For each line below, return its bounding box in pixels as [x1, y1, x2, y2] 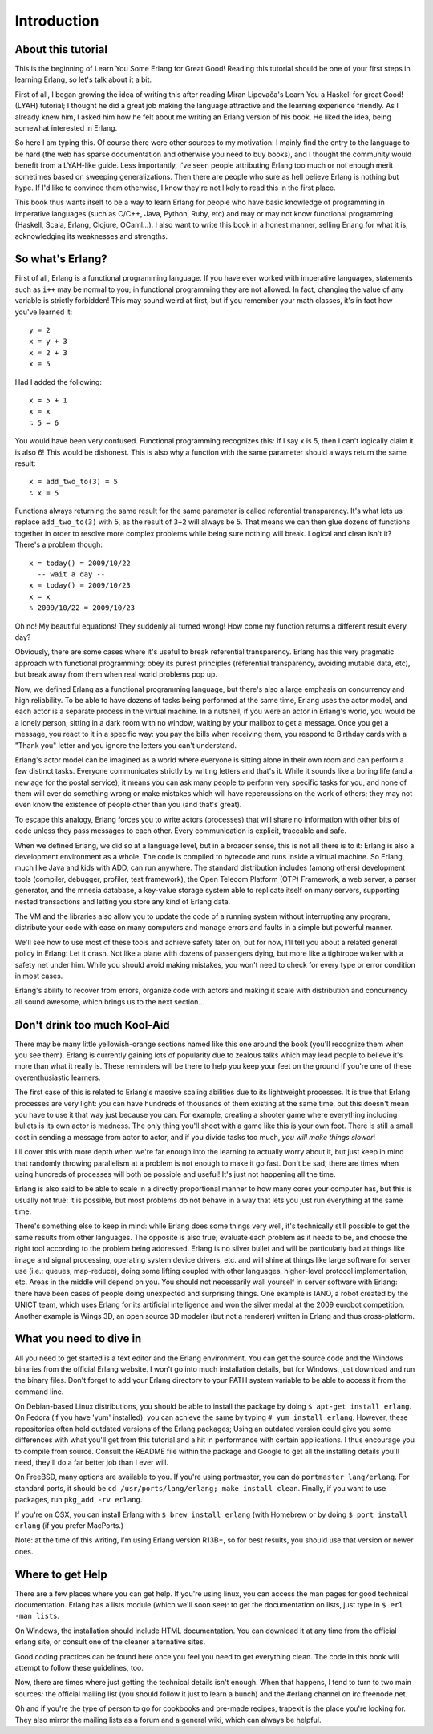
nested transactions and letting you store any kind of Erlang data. [14, 896, 231, 906]
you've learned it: [14, 307, 73, 317]
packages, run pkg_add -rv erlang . [14, 1495, 143, 1505]
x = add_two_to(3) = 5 [29, 477, 119, 487]
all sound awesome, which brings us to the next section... [14, 996, 204, 1006]
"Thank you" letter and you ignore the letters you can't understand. [14, 740, 237, 750]
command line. [14, 1387, 64, 1396]
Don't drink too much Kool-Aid [14, 1018, 170, 1032]
